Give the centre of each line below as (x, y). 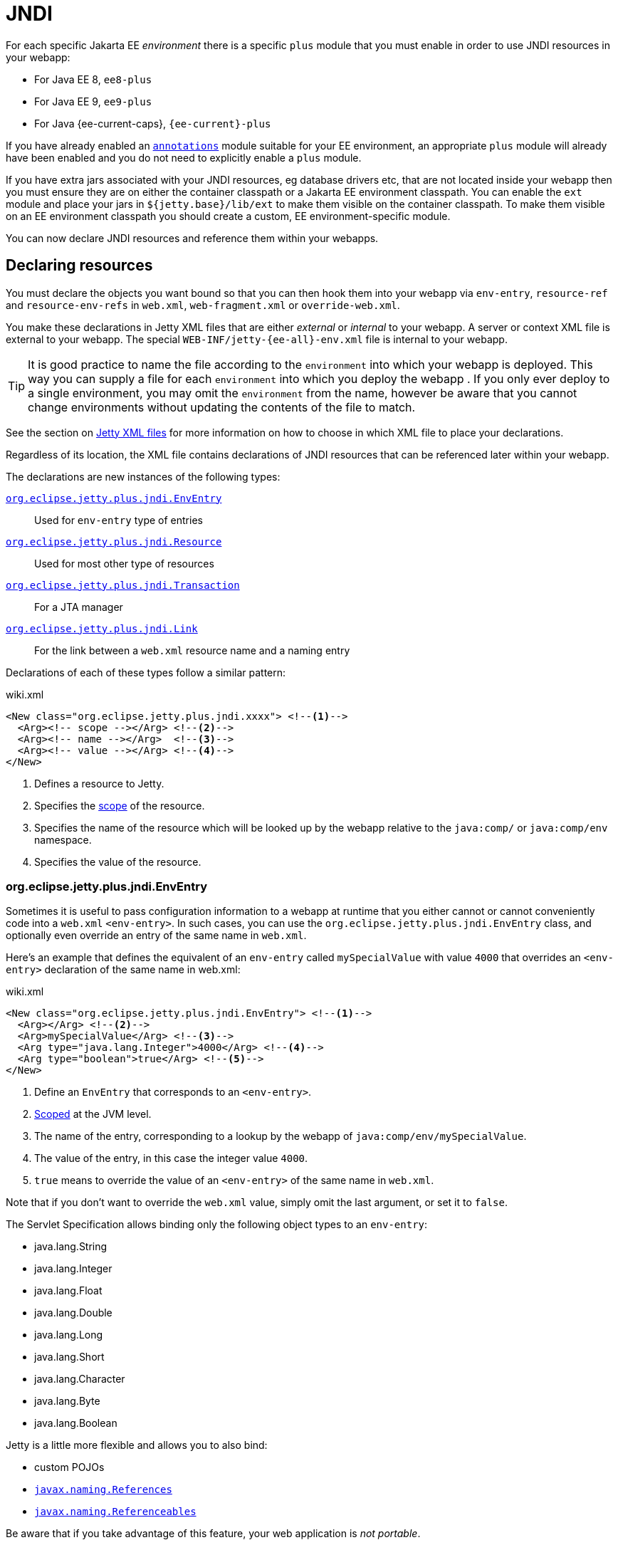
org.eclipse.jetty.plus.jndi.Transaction (123, 585)
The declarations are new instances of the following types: (143, 476)
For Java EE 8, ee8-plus (93, 79)
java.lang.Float (68, 1291)
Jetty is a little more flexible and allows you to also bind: (137, 1445)
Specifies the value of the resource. (118, 861)
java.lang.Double (73, 1313)
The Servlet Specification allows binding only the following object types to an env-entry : (217, 1225)
